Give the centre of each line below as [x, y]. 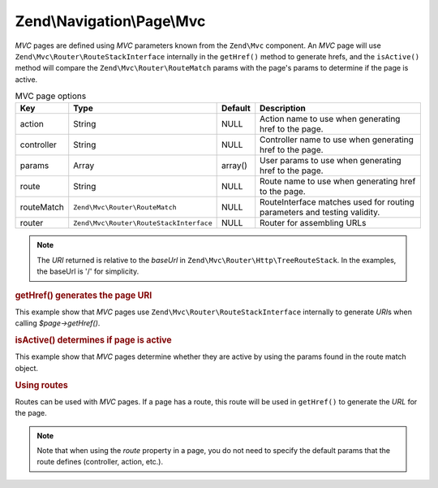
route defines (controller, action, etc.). [100, 462]
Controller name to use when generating [337, 140]
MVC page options [51, 96]
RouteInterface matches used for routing [337, 202]
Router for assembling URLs [313, 223]
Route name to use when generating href [338, 181]
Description [283, 108]
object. [27, 368]
